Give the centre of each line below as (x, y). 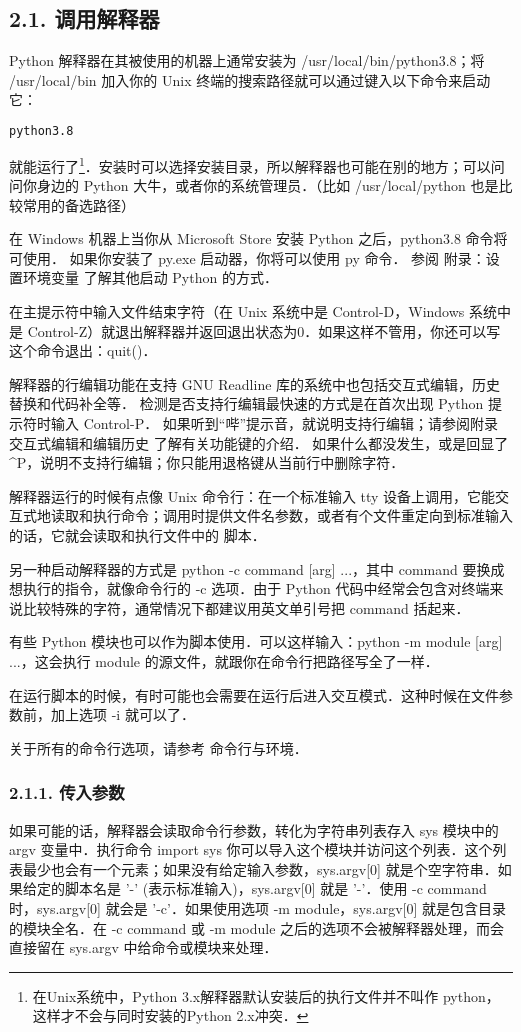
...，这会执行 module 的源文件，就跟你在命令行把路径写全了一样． (224, 660)
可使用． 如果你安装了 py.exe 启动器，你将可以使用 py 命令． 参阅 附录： (247, 257)
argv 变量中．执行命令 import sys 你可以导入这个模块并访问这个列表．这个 (251, 849)
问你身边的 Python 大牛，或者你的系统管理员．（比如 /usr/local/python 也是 (254, 185)
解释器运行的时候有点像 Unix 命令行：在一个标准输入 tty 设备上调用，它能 (252, 495)
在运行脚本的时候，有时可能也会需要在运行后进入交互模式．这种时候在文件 (254, 694)
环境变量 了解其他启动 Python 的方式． (150, 277)
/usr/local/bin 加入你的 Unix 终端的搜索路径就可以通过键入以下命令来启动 (250, 79)
